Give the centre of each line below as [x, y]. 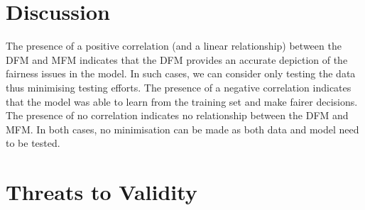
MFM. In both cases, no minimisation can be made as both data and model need [182, 129]
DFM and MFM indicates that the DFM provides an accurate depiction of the [177, 59]
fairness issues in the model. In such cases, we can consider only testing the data [181, 73]
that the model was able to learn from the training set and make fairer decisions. [182, 101]
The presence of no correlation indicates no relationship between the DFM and [177, 115]
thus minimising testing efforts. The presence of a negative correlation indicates [179, 87]
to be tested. [33, 143]
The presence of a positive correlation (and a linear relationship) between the [174, 46]
